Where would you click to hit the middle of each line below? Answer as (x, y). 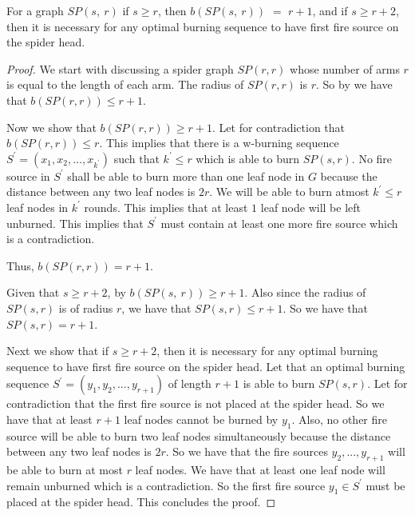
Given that (33, 292)
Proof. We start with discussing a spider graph (120, 68)
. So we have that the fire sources (247, 451)
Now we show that (51, 127)
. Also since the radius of (305, 292)
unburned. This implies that (75, 223)
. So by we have (354, 84)
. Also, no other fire (339, 419)
